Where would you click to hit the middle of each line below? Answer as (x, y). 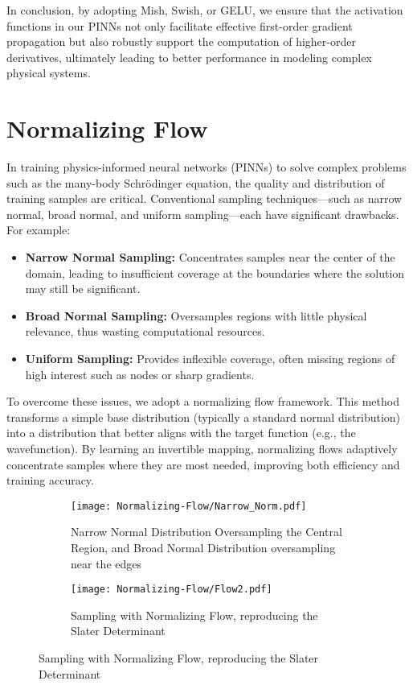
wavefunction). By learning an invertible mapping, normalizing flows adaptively (202, 448)
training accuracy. (50, 480)
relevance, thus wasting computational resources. (145, 331)
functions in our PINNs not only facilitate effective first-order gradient (180, 25)
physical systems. (49, 73)
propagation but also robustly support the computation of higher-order (181, 41)
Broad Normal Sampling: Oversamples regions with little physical (196, 315)
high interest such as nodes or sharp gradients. (140, 374)
